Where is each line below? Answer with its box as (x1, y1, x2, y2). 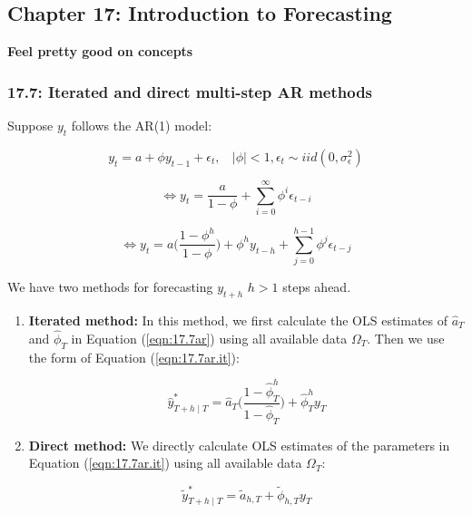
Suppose (7, 116, 54, 135)
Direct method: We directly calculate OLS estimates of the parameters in (28, 435, 450, 454)
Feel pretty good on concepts (7, 42, 193, 61)
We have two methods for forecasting (7, 277, 213, 296)
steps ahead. (282, 277, 351, 296)
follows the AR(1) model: (71, 116, 212, 135)
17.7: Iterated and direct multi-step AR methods (7, 80, 373, 102)
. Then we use (367, 328, 445, 347)
